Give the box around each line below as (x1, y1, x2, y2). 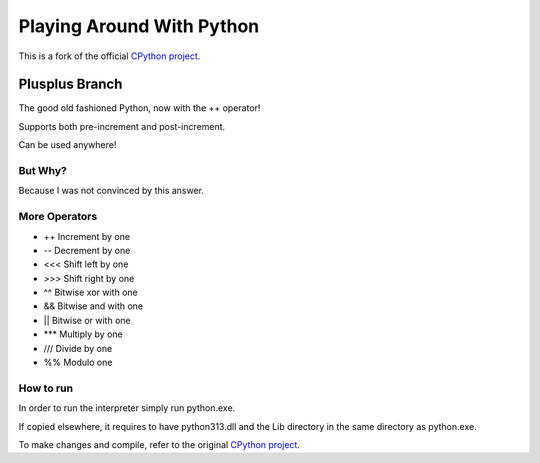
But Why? (18, 164, 67, 177)
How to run (18, 381, 74, 395)
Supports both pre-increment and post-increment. (18, 120, 226, 132)
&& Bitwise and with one (43, 300, 144, 312)
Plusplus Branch (18, 76, 123, 93)
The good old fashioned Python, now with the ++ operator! (18, 102, 261, 114)
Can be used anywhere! (18, 139, 117, 151)
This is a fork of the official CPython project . (18, 50, 201, 62)
